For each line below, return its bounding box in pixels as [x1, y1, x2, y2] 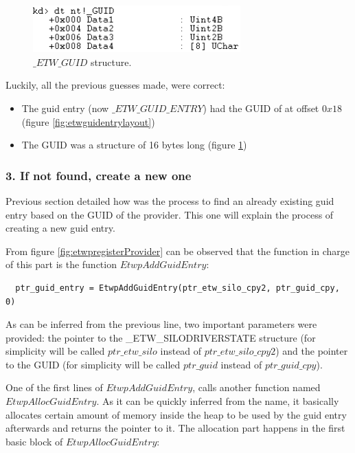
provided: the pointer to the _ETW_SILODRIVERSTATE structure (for [5, 330, 316, 344]
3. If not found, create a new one [5, 166, 192, 184]
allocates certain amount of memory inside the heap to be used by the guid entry [5, 407, 347, 421]
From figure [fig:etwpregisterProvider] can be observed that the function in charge [5, 243, 350, 258]
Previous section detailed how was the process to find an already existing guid [5, 193, 334, 208]
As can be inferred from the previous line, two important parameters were [5, 317, 317, 331]
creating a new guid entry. [5, 221, 115, 235]
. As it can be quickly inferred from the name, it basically [96, 394, 339, 408]
